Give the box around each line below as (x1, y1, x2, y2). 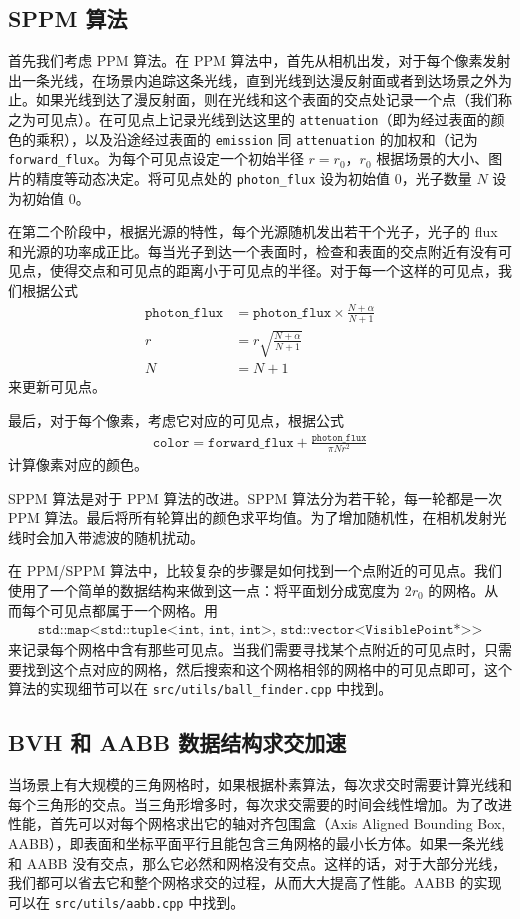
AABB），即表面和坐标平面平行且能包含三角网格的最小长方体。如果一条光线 (8, 833, 504, 854)
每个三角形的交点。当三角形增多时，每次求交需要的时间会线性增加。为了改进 (8, 793, 512, 814)
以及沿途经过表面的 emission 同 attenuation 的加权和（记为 (84, 128, 478, 149)
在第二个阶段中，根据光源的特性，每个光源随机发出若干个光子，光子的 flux (8, 221, 498, 242)
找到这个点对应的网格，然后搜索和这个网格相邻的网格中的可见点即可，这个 (21, 658, 512, 679)
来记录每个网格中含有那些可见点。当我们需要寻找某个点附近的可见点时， (8, 639, 484, 660)
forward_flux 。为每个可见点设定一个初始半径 (8, 148, 304, 169)
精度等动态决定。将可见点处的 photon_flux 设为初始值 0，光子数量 (35, 167, 472, 188)
